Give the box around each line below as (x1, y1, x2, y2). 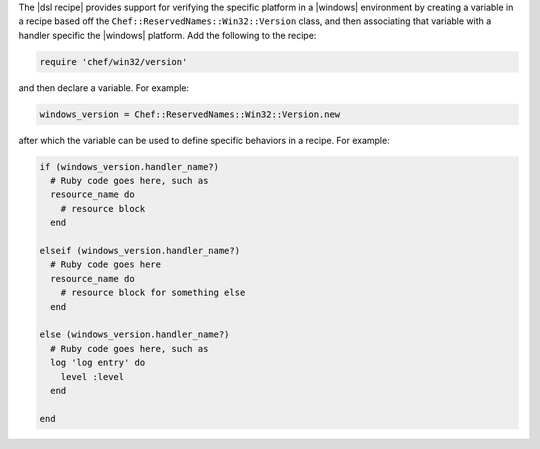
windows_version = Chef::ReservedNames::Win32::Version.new (39, 108, 341, 120)
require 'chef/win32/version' (39, 56, 188, 67)
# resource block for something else (60, 287, 246, 299)
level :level (60, 371, 125, 382)
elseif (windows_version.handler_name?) (39, 245, 240, 257)
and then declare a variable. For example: (18, 81, 190, 94)
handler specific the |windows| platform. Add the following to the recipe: (18, 29, 317, 41)
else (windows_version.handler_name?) (39, 329, 230, 340)
